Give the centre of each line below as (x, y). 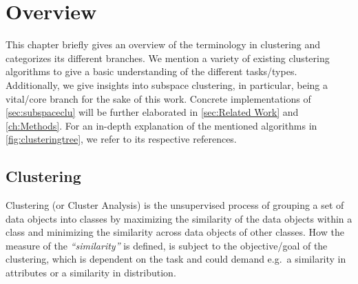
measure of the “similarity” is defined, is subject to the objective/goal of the (167, 245)
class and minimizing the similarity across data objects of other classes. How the (175, 232)
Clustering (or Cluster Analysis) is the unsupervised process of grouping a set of (175, 205)
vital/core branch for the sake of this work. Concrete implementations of (158, 98)
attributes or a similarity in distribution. (91, 273)
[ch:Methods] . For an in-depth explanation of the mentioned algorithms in (161, 125)
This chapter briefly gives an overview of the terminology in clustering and (163, 44)
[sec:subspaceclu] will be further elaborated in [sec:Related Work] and (152, 112)
